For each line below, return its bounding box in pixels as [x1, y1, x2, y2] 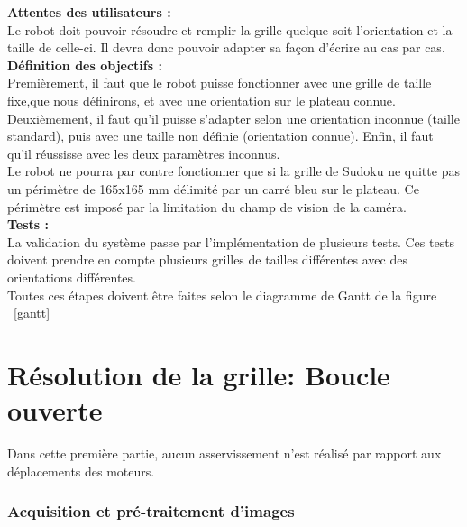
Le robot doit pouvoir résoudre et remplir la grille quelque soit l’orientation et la [7, 20, 453, 39]
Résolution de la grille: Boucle [7, 356, 390, 393]
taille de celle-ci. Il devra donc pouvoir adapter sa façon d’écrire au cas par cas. [7, 38, 445, 57]
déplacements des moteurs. [7, 461, 155, 480]
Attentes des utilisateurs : [7, 3, 171, 21]
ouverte [7, 392, 103, 429]
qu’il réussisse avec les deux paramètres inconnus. [7, 143, 280, 162]
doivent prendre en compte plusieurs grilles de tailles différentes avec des [7, 250, 407, 269]
